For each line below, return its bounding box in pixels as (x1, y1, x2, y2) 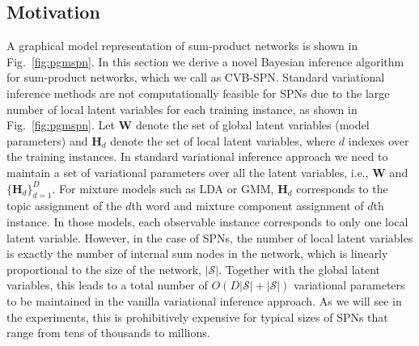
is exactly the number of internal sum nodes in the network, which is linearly (6, 245, 388, 262)
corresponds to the (296, 179, 388, 196)
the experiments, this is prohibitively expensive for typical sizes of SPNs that (6, 308, 388, 325)
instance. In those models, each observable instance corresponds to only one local (6, 213, 408, 230)
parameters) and (6, 132, 88, 149)
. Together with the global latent (218, 260, 381, 277)
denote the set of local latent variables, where (110, 132, 336, 149)
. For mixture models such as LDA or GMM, (52, 179, 274, 196)
